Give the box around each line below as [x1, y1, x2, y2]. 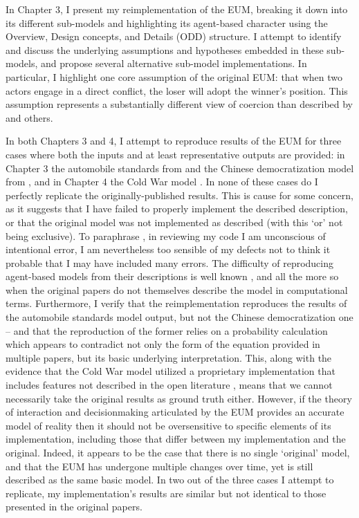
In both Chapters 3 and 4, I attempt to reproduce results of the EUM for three [6, 133, 342, 148]
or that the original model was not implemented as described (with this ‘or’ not [6, 214, 343, 229]
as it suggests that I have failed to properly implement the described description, [6, 201, 348, 216]
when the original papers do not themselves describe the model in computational [6, 282, 348, 297]
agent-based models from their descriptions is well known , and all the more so [6, 269, 339, 284]
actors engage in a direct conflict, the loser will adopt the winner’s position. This [6, 83, 348, 98]
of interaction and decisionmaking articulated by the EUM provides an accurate [6, 405, 344, 419]
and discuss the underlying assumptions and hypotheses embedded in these [6, 42, 324, 57]
